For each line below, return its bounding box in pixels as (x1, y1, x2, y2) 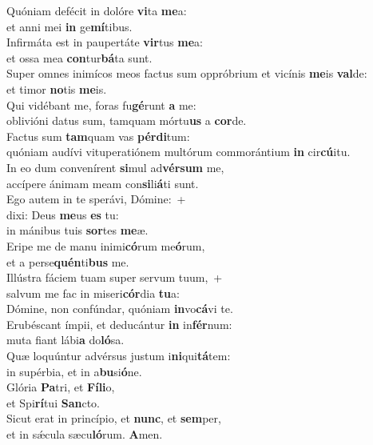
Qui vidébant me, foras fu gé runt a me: (6, 96, 196, 113)
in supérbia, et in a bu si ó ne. (6, 363, 142, 379)
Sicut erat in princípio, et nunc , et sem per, (6, 410, 221, 427)
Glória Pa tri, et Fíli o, (6, 379, 115, 395)
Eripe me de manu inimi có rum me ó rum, (6, 237, 205, 254)
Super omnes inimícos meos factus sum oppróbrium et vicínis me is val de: (6, 65, 367, 82)
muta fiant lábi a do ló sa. (6, 331, 125, 348)
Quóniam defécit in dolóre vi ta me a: (6, 2, 187, 18)
